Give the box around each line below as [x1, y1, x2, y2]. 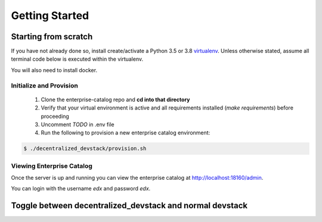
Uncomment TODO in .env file [41, 121, 114, 128]
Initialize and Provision [11, 81, 79, 89]
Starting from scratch [11, 32, 93, 42]
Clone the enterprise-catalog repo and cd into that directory [41, 96, 190, 103]
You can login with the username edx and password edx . [11, 185, 151, 192]
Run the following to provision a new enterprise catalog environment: [41, 129, 210, 136]
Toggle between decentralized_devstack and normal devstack [11, 201, 248, 211]
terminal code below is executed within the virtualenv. [11, 55, 144, 62]
